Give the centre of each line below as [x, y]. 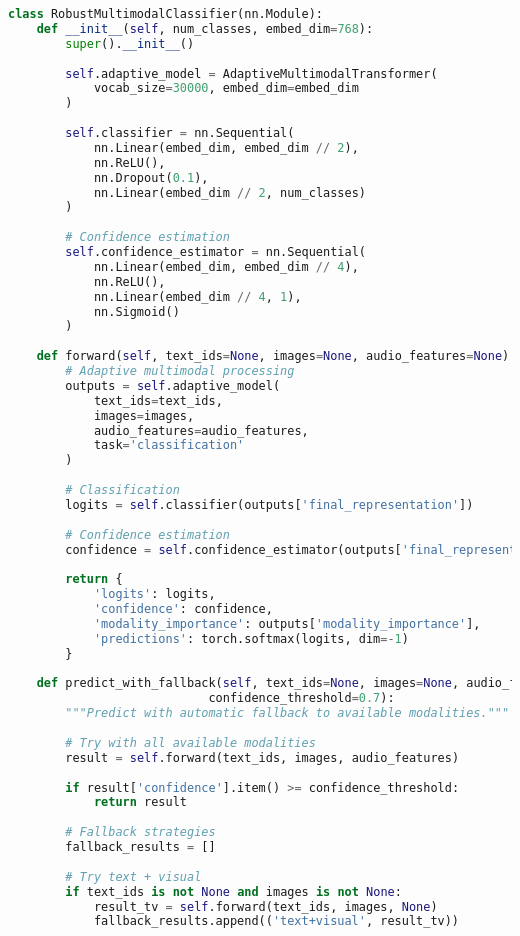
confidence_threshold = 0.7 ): [301, 698]
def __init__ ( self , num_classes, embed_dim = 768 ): [205, 28]
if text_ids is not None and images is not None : [233, 891]
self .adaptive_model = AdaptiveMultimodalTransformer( [251, 73]
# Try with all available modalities [190, 742]
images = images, [144, 415]
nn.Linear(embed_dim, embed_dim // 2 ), [226, 147]
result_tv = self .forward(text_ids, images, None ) [265, 906]
